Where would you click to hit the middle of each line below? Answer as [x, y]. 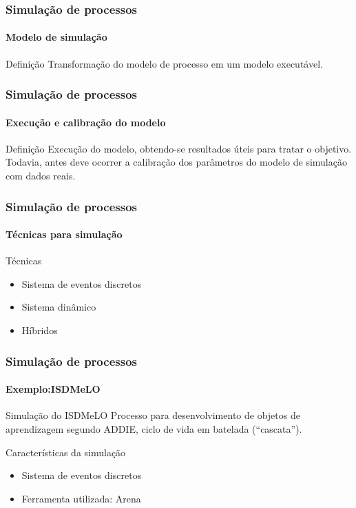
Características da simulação [66, 452]
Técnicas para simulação [64, 234]
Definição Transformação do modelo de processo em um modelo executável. [164, 63]
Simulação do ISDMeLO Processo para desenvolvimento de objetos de [153, 415]
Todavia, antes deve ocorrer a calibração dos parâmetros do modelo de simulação [176, 162]
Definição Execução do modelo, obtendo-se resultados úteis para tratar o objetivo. [179, 148]
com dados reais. [41, 176]
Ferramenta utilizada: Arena [81, 498]
